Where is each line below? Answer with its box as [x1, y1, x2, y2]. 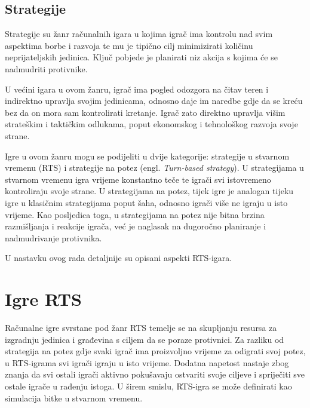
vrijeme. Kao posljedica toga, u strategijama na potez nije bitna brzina [5, 208, 265, 220]
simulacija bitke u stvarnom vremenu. [5, 391, 143, 404]
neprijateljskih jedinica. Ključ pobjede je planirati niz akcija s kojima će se [5, 51, 278, 63]
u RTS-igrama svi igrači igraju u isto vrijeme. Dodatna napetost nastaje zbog [5, 356, 289, 369]
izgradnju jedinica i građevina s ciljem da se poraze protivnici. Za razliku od [5, 333, 284, 345]
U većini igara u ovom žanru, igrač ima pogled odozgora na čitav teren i [5, 82, 269, 95]
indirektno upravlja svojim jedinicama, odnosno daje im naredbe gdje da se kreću [5, 94, 303, 107]
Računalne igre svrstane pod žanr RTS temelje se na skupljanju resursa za [5, 321, 277, 334]
